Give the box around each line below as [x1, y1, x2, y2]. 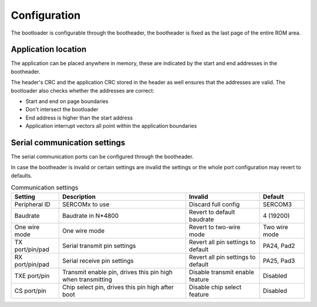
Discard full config [188, 200, 240, 208]
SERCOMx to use [62, 200, 110, 208]
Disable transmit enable [188, 268, 255, 276]
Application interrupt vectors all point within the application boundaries [25, 122, 197, 129]
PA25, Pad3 [262, 257, 295, 265]
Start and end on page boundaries [25, 98, 109, 105]
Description [62, 192, 96, 200]
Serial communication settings [11, 138, 126, 148]
